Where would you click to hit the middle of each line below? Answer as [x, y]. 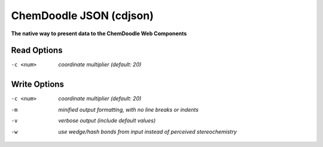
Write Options [37, 85]
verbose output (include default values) [107, 121]
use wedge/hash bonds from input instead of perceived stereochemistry [148, 131]
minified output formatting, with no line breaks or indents [128, 109]
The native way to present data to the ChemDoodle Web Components [99, 33]
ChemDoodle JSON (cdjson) [82, 16]
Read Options [37, 50]
